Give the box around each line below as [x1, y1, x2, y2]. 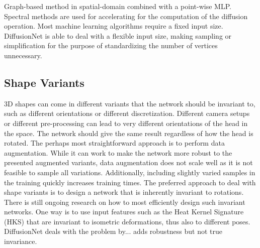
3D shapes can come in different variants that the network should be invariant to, [4, 98, 255, 108]
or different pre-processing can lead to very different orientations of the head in [4, 117, 248, 128]
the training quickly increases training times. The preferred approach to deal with [4, 177, 256, 187]
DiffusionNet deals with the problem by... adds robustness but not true [4, 226, 223, 236]
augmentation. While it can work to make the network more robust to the [4, 147, 232, 158]
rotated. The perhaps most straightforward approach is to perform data [4, 138, 225, 148]
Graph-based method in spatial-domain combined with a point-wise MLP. [4, 1, 231, 11]
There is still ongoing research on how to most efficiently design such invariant [4, 196, 245, 207]
